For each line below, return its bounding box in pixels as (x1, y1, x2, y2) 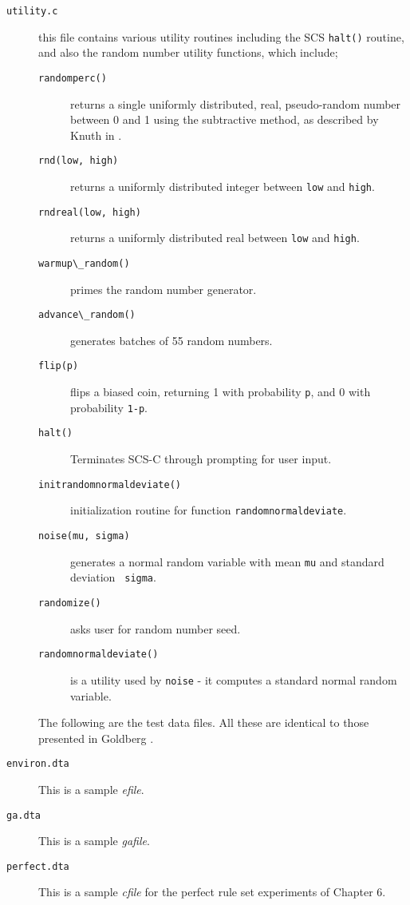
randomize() (38, 597, 101, 609)
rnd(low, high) (38, 155, 119, 167)
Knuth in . (70, 126, 122, 143)
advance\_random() (38, 309, 136, 321)
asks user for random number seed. (70, 620, 241, 637)
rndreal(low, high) (38, 206, 141, 218)
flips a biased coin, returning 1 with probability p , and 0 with (70, 383, 371, 400)
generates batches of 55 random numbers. (70, 331, 273, 348)
